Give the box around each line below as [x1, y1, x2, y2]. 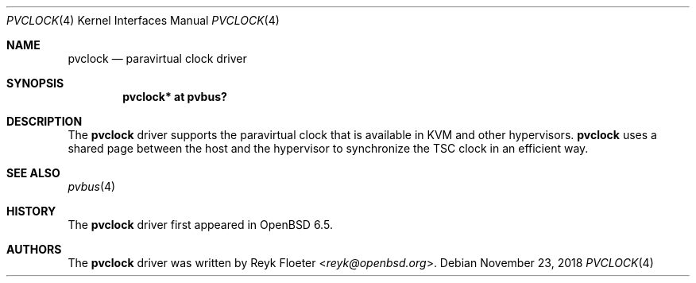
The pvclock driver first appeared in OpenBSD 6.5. [68, 218, 333, 231]
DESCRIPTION [6, 114, 83, 128]
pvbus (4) [68, 180, 116, 193]
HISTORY [6, 204, 56, 218]
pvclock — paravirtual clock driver [68, 52, 247, 65]
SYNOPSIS [6, 76, 64, 90]
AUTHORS [6, 242, 62, 256]
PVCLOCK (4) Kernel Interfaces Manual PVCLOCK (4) [6, 14, 280, 27]
